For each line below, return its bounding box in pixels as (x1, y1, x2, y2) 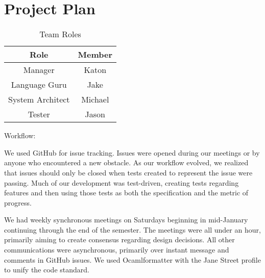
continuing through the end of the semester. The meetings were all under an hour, (4, 224, 261, 235)
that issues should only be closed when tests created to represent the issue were (4, 167, 253, 178)
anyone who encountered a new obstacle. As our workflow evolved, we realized (4, 157, 249, 168)
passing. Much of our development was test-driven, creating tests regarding (4, 177, 239, 188)
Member (78, 48, 113, 61)
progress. (4, 197, 32, 208)
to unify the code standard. (4, 264, 89, 275)
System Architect (8, 93, 70, 106)
